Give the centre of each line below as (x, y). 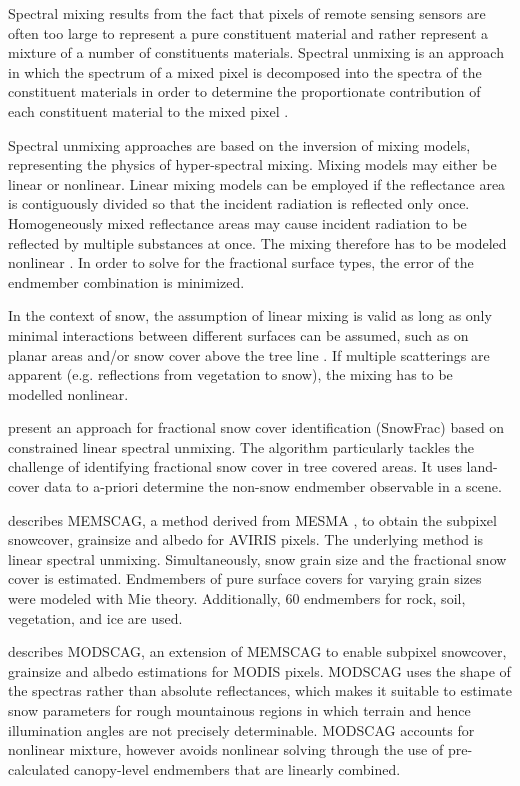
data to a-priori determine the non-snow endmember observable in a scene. (273, 486)
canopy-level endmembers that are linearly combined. (237, 768)
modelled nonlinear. (68, 393)
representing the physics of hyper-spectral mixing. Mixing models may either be (252, 164)
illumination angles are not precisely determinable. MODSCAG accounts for (241, 729)
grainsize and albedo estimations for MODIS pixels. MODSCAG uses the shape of (259, 670)
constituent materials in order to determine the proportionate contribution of (244, 91)
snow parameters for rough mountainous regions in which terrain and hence (239, 710)
